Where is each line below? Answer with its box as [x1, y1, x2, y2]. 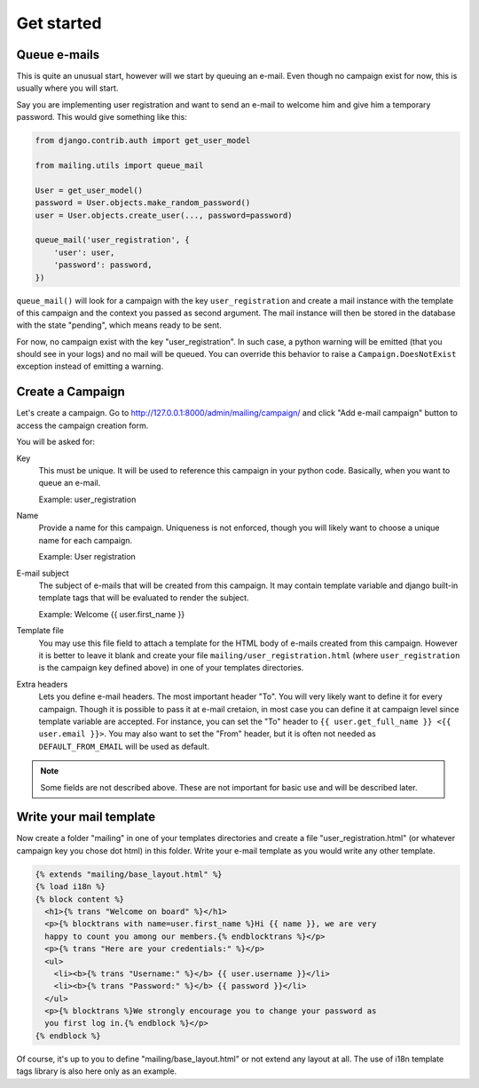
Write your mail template [16, 809, 156, 825]
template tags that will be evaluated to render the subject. [38, 592, 249, 603]
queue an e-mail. [38, 478, 101, 488]
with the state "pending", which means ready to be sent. [16, 320, 222, 330]
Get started [16, 13, 102, 33]
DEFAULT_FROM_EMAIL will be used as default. [38, 741, 210, 751]
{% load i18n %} [35, 882, 106, 892]
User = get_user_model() [35, 185, 144, 195]
